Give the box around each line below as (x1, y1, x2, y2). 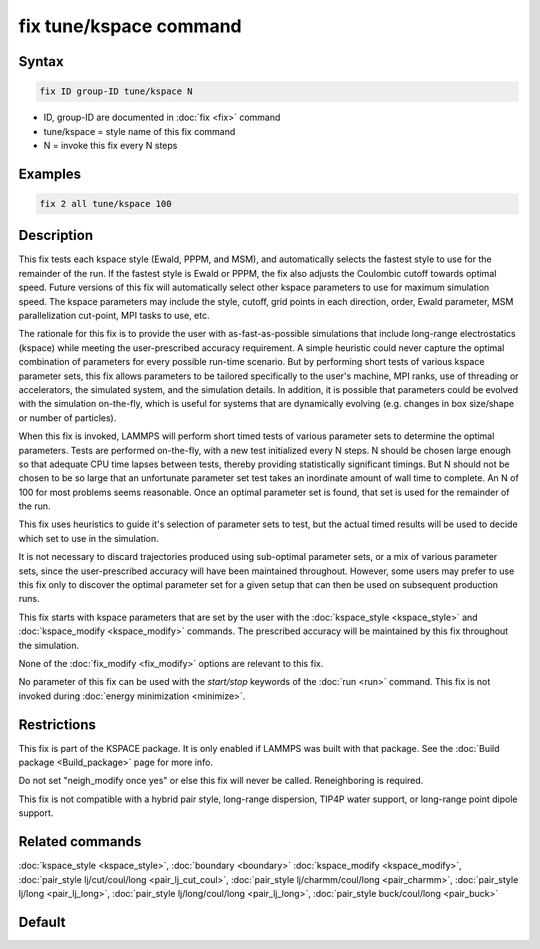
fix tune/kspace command (18, 15, 242, 37)
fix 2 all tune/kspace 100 (39, 198, 172, 209)
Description (18, 227, 94, 244)
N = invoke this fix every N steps (43, 139, 178, 151)
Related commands (18, 833, 142, 850)
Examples (18, 165, 82, 182)
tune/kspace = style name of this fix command (43, 125, 236, 137)
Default (18, 913, 66, 930)
